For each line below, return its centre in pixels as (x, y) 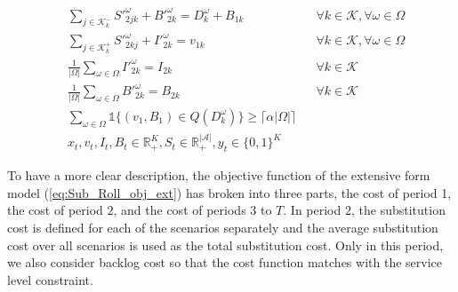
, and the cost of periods (180, 210)
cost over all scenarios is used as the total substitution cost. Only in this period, (225, 245)
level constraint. (50, 279)
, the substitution (398, 210)
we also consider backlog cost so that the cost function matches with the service (225, 262)
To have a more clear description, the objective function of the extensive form (219, 175)
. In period (312, 210)
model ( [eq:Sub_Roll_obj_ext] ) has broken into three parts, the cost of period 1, (229, 192)
